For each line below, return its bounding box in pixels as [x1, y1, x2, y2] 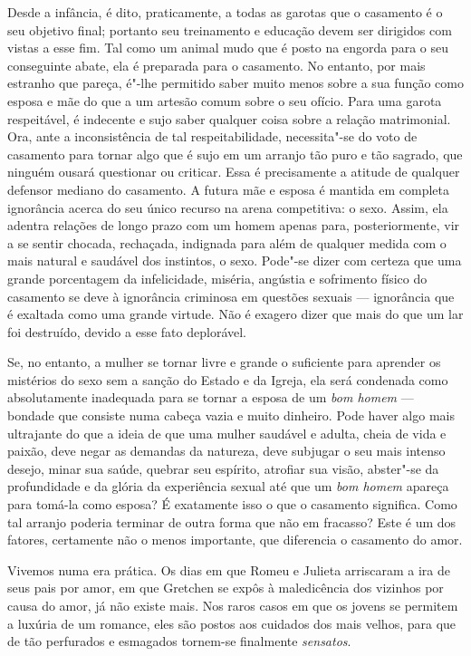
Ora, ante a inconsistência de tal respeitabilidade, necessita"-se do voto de [7, 127, 418, 146]
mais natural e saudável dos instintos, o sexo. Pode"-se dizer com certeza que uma [7, 251, 462, 270]
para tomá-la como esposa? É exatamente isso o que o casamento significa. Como [7, 495, 457, 514]
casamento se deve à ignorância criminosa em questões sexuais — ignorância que [7, 286, 455, 305]
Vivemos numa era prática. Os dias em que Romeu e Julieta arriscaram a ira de [7, 560, 450, 579]
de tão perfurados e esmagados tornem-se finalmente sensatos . [7, 632, 351, 651]
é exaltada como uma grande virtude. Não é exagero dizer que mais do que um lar [7, 304, 464, 323]
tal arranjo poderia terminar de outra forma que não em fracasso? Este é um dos [7, 512, 457, 531]
